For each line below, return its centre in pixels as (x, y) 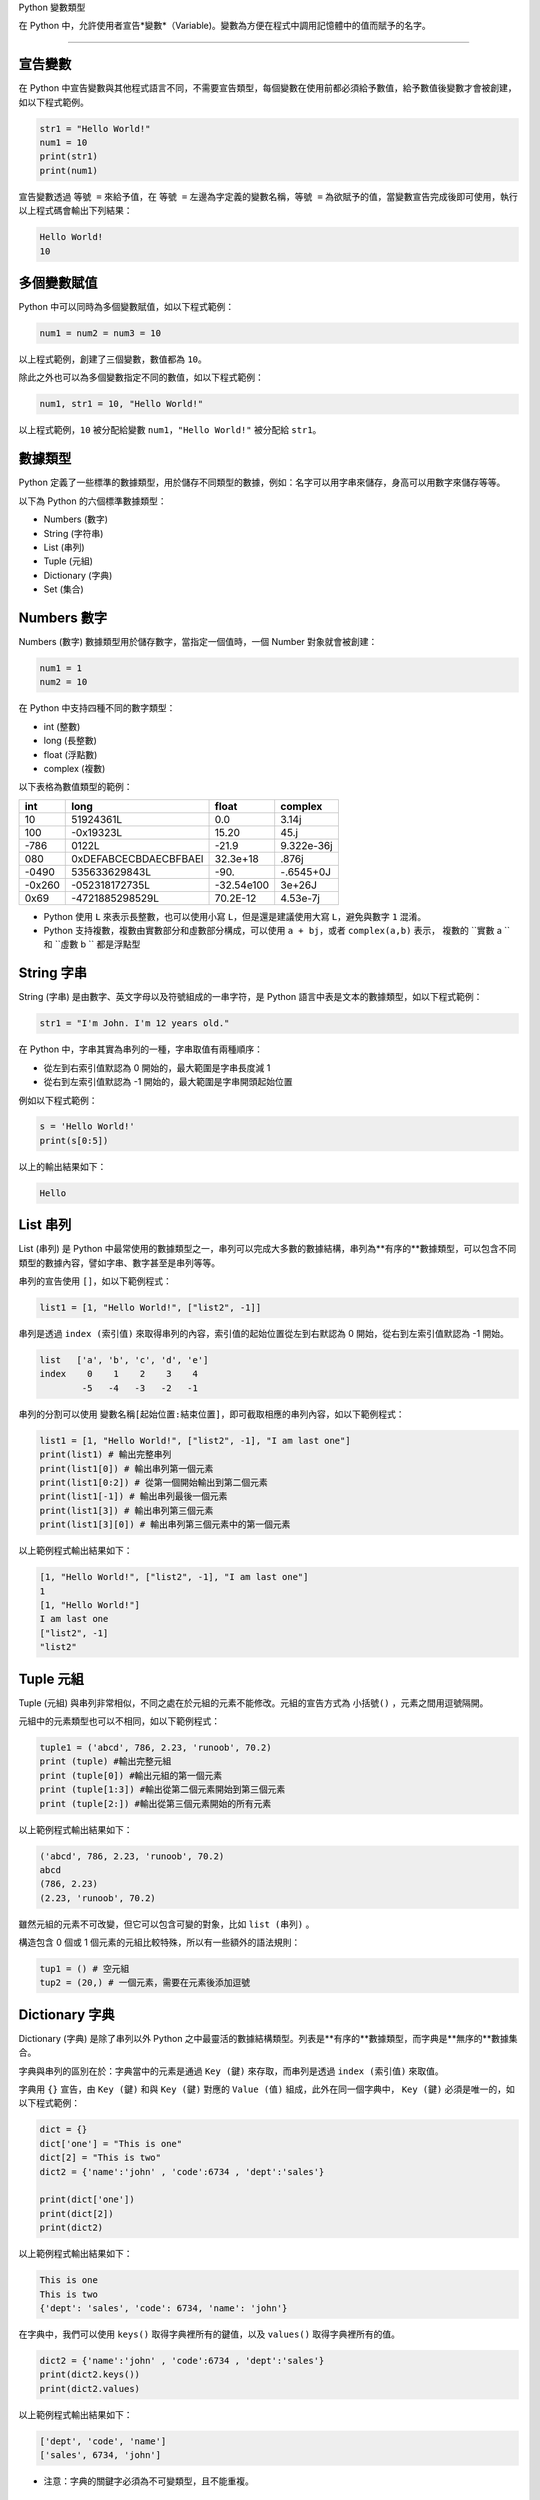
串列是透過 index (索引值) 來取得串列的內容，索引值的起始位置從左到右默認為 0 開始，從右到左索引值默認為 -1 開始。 (264, 1334)
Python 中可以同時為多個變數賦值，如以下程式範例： (126, 307)
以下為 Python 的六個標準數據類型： (92, 501)
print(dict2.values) (89, 2388)
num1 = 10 (63, 143)
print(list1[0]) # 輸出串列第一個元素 (126, 1468)
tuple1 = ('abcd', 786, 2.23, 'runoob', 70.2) (155, 1747)
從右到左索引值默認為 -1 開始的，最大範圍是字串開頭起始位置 (168, 1082)
